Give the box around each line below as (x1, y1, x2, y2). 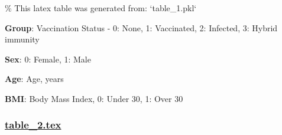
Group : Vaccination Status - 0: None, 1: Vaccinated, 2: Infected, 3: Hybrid (5, 21, 278, 34)
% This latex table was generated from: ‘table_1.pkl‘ (5, 2, 197, 14)
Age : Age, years (5, 73, 64, 85)
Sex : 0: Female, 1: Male (5, 52, 91, 65)
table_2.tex (5, 117, 61, 132)
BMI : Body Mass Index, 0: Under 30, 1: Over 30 (5, 92, 183, 104)
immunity (5, 33, 40, 45)
